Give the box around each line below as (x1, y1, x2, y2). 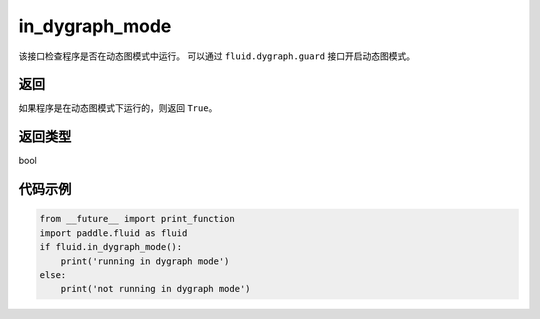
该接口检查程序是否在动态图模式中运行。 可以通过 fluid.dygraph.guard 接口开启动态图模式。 (18, 50, 415, 62)
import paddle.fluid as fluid (39, 227, 188, 239)
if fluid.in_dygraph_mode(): (39, 241, 183, 253)
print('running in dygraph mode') (60, 255, 230, 267)
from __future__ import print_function (39, 213, 235, 225)
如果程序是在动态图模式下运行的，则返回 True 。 (18, 102, 218, 114)
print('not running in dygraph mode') (60, 283, 251, 295)
